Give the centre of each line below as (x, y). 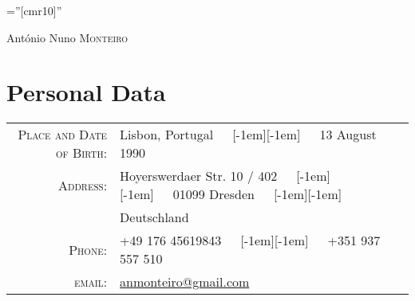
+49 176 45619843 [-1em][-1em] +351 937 (250, 240)
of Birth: (81, 153)
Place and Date (63, 135)
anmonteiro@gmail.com (185, 282)
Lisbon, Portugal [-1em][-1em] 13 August (248, 135)
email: (91, 282)
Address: (83, 185)
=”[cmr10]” (34, 10)
